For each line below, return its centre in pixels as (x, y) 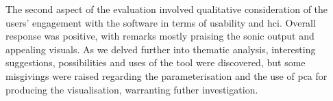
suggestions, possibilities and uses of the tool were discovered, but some (156, 62)
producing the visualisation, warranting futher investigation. (132, 89)
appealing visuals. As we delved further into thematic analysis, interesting (161, 49)
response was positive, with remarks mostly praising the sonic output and (160, 36)
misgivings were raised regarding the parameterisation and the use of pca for (166, 75)
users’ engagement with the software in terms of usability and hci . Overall (161, 22)
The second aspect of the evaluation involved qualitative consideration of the (167, 9)
